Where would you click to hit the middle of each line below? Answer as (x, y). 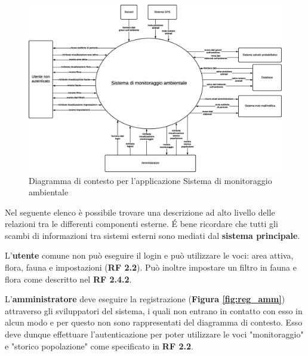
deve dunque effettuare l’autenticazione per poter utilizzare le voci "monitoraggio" (154, 334)
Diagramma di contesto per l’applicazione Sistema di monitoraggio (150, 180)
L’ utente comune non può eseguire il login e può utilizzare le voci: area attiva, (149, 255)
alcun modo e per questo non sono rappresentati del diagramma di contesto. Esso (154, 322)
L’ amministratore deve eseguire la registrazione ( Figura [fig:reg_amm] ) (145, 299)
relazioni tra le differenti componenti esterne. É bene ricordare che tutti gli (141, 224)
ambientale (49, 192)
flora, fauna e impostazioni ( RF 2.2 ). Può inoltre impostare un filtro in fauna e (151, 267)
